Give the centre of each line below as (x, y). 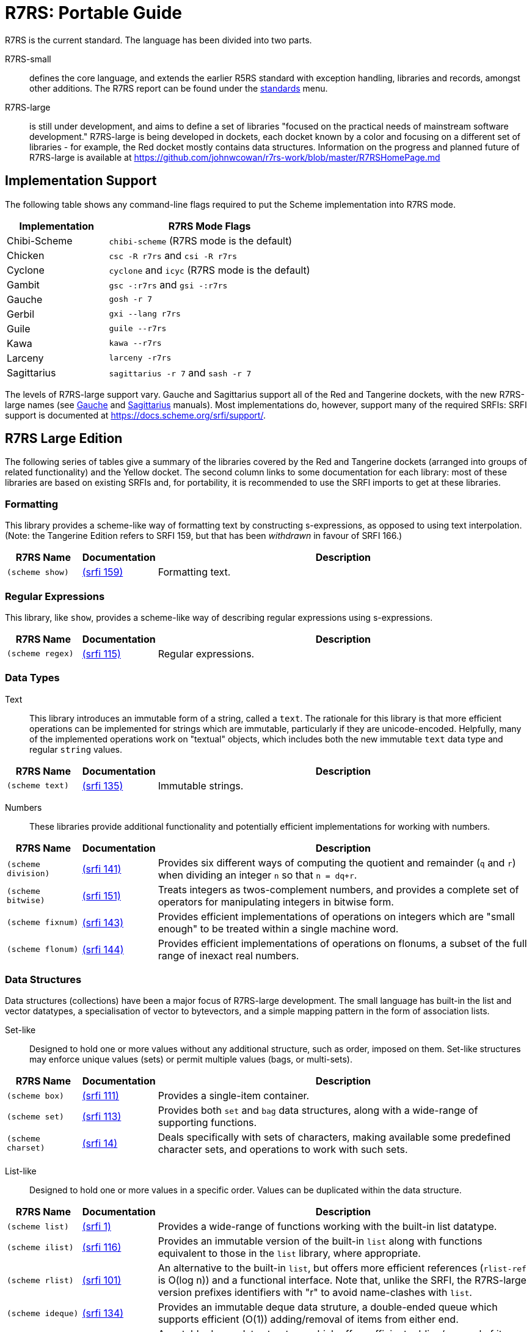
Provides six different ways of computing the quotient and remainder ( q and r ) (337, 862)
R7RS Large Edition (64, 439)
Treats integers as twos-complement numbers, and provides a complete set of (338, 889)
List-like (21, 1171)
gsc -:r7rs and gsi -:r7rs (168, 284)
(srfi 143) (103, 922)
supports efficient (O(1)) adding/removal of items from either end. (308, 1319)
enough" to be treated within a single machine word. (278, 928)
